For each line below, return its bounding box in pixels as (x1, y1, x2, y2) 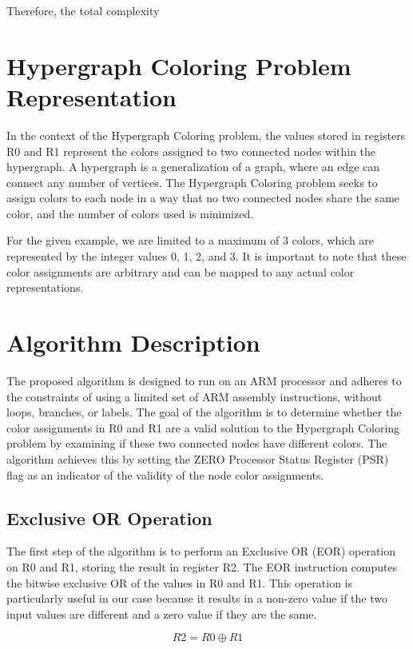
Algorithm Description (6, 326, 260, 359)
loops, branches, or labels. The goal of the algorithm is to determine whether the (6, 404, 402, 420)
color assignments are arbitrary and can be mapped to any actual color (6, 263, 355, 280)
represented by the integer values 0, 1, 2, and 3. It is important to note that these (6, 248, 407, 265)
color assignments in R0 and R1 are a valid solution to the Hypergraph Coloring (6, 419, 400, 436)
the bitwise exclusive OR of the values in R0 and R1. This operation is (6, 574, 353, 591)
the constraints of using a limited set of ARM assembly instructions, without (6, 388, 383, 404)
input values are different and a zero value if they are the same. (6, 605, 317, 622)
